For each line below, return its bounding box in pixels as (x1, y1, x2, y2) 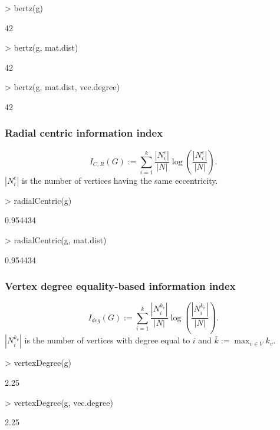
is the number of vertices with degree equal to (24, 334, 190, 346)
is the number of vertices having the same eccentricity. (22, 174, 218, 186)
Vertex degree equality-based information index (5, 279, 236, 293)
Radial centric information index (5, 125, 163, 140)
